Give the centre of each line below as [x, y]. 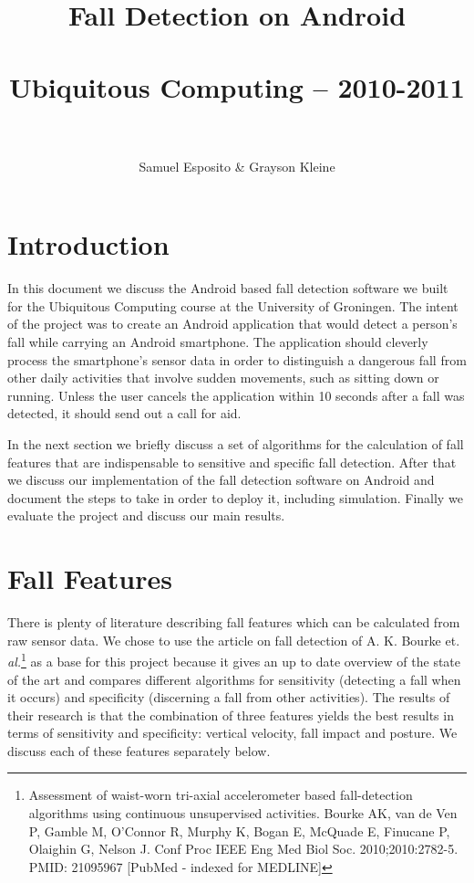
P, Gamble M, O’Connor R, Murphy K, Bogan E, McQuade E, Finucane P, [239, 830]
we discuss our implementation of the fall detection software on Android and [221, 480]
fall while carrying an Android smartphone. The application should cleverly [218, 342]
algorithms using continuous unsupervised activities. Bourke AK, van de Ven [243, 813]
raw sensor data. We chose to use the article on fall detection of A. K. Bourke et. [234, 640]
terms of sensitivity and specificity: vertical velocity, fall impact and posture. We [232, 733]
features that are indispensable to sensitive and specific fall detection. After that [232, 462]
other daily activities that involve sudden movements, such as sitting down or [223, 378]
